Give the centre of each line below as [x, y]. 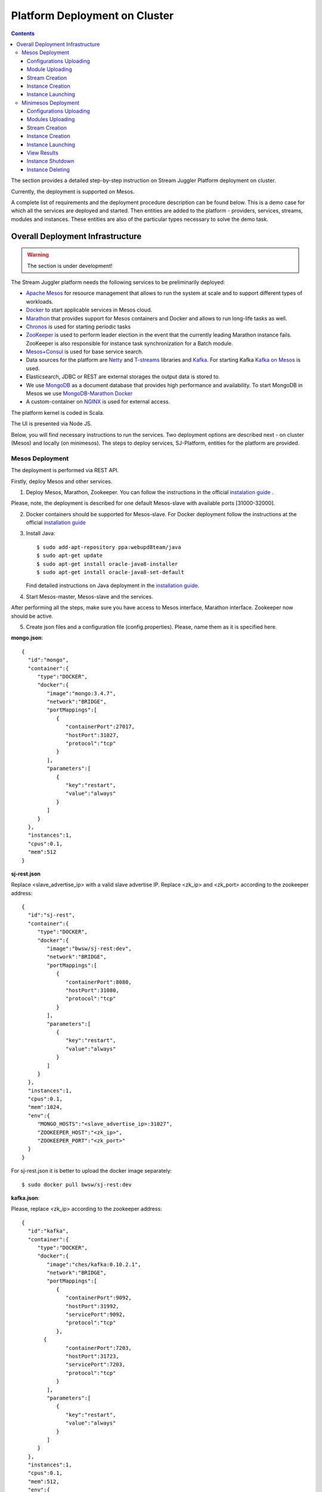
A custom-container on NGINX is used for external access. [98, 402]
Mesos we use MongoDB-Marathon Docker [79, 393]
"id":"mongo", [48, 660]
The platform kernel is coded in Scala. [58, 412]
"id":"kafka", [48, 1231]
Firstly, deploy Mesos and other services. [62, 481]
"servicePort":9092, [96, 1315]
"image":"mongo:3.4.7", [81, 693]
